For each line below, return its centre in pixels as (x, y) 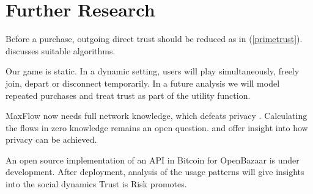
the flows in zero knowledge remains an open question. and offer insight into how (157, 127)
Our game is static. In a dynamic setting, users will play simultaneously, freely (153, 71)
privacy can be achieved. (51, 139)
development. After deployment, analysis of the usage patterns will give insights (155, 172)
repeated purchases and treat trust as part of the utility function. (128, 95)
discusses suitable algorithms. (61, 50)
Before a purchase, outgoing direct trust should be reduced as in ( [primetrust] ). (154, 39)
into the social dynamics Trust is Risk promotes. (96, 184)
